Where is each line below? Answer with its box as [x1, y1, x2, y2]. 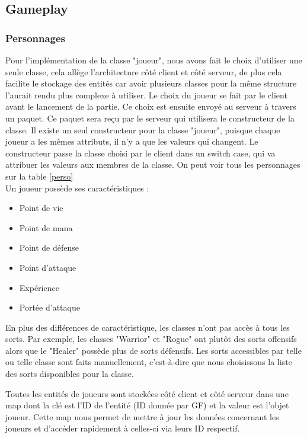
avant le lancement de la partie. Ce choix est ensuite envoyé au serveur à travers [5, 100, 296, 113]
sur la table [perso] [5, 170, 73, 182]
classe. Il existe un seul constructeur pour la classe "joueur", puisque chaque [5, 123, 280, 136]
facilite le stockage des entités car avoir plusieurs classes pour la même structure [5, 77, 297, 89]
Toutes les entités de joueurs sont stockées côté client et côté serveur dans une [5, 387, 289, 399]
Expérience [19, 281, 59, 293]
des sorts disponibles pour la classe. [5, 367, 134, 380]
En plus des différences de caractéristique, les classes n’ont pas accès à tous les [5, 321, 290, 333]
